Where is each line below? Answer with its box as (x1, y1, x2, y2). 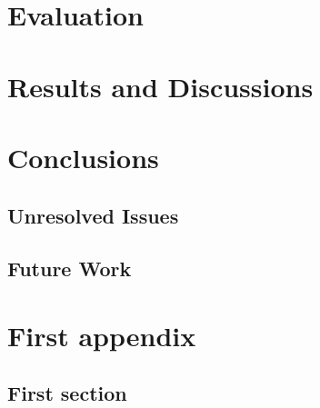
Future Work (7, 254, 132, 283)
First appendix (7, 316, 196, 353)
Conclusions (7, 138, 159, 175)
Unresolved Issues (7, 201, 179, 229)
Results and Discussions (7, 67, 314, 104)
